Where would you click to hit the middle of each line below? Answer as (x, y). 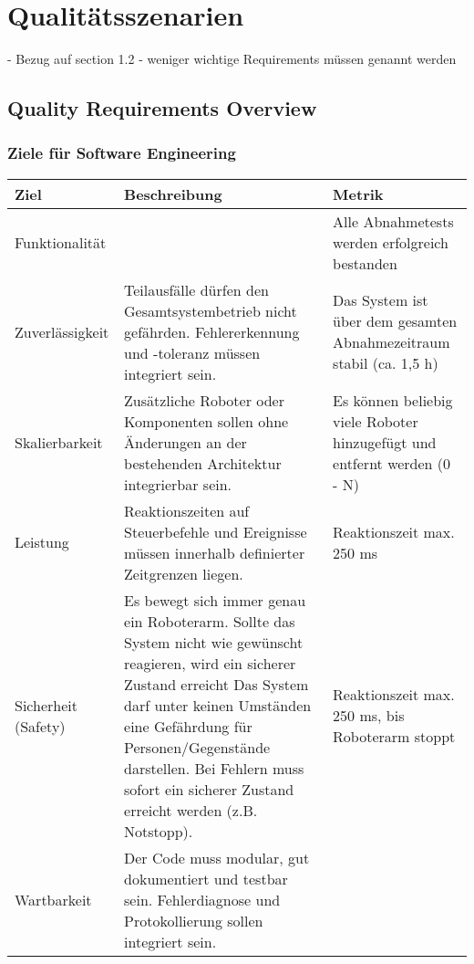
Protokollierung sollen (194, 920)
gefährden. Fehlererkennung (212, 331)
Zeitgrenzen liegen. (184, 573)
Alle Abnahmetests (393, 221)
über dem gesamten (395, 321)
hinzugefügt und (385, 442)
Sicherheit (46, 705)
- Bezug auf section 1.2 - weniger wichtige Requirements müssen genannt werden (232, 59)
